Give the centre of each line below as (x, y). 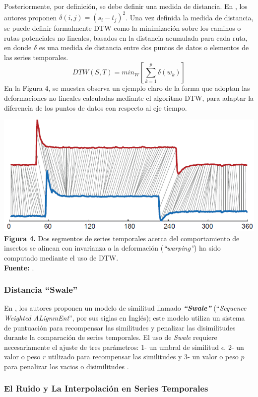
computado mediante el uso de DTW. (61, 257)
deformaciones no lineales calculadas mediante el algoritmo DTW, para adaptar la (129, 98)
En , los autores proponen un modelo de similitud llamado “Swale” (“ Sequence (125, 308)
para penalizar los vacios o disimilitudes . (66, 366)
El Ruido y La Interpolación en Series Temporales (106, 388)
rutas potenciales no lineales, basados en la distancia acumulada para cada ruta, (126, 37)
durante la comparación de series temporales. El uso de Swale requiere (111, 337)
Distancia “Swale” (41, 290)
